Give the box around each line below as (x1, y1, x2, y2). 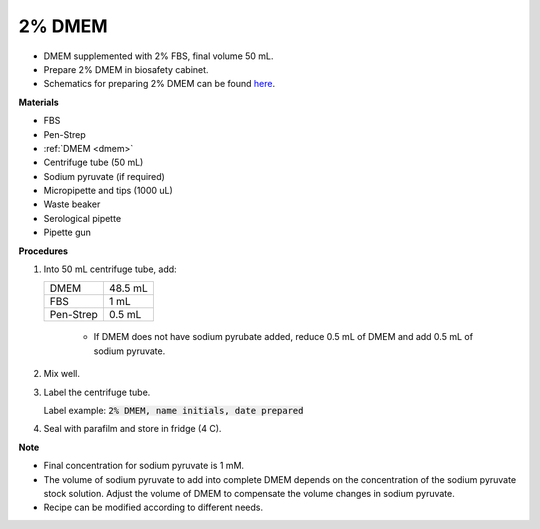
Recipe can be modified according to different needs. (43, 501, 264, 514)
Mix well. (43, 368, 80, 380)
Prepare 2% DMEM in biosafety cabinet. (43, 63, 209, 75)
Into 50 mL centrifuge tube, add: (43, 263, 177, 275)
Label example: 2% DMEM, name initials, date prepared (43, 404, 304, 416)
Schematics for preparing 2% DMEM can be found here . (43, 78, 275, 90)
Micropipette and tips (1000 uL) (43, 185, 174, 197)
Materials (18, 96, 59, 108)
